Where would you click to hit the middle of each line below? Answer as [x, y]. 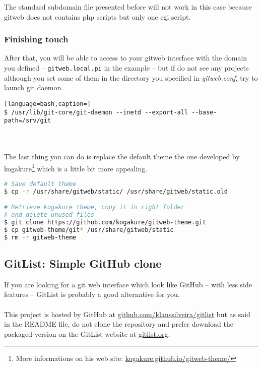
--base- [204, 112]
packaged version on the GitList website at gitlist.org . [87, 333]
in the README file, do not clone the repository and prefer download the [119, 324]
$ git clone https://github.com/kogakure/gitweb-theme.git [105, 222]
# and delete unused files [49, 215]
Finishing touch [36, 39]
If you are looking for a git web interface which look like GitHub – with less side [128, 284]
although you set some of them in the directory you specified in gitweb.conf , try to [131, 77]
